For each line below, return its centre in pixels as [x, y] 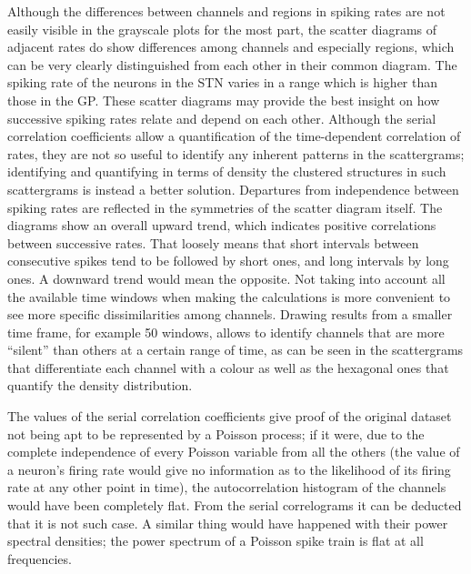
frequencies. [40, 558]
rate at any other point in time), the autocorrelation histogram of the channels [227, 487]
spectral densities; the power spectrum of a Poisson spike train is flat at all [215, 541]
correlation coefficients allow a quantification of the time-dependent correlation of [234, 136]
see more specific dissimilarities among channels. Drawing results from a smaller [230, 314]
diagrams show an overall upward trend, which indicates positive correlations [222, 225]
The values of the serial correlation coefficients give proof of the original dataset [230, 416]
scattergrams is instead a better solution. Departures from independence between [233, 189]
